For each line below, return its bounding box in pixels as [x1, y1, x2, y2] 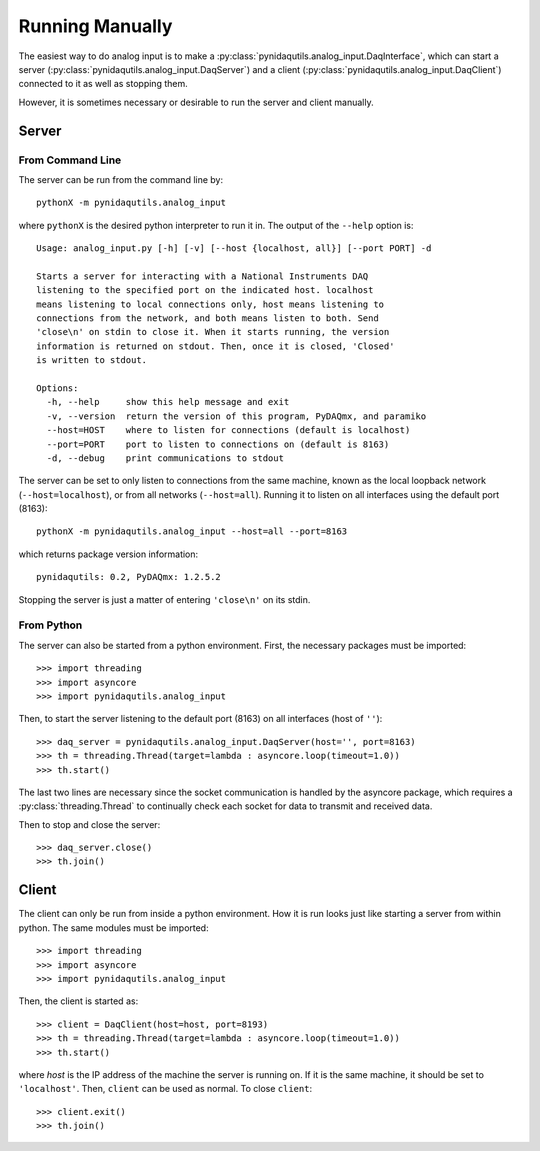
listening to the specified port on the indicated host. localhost [36, 285, 374, 296]
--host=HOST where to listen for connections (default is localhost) [46, 425, 411, 436]
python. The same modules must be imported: [18, 921, 209, 934]
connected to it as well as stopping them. [18, 78, 189, 90]
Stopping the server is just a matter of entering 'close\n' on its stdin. [18, 593, 311, 605]
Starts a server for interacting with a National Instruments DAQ [36, 270, 369, 282]
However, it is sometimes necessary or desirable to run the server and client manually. [18, 96, 374, 108]
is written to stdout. [36, 355, 148, 366]
